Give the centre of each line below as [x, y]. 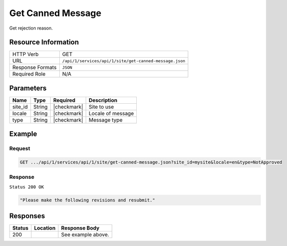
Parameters [28, 88]
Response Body [80, 228]
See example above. [85, 234]
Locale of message [111, 113]
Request [20, 149]
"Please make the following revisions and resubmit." [87, 200]
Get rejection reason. [31, 28]
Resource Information [44, 42]
